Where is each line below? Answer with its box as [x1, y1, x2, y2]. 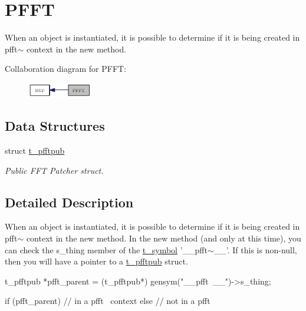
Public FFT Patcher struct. [5, 164, 104, 176]
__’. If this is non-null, [213, 243, 297, 256]
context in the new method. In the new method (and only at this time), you [26, 231, 301, 244]
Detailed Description [5, 193, 134, 211]
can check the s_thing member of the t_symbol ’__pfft [5, 243, 208, 256]
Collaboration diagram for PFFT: [5, 62, 127, 75]
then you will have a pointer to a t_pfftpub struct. [5, 255, 188, 267]
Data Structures [5, 117, 105, 135]
